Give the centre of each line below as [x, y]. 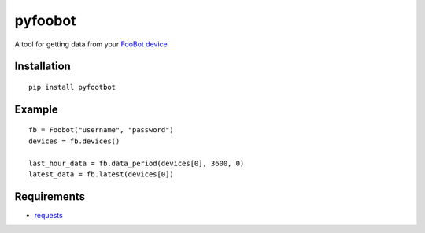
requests [48, 215]
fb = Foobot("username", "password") [102, 130]
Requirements [50, 196]
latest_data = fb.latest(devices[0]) [102, 174]
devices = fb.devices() [74, 141]
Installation [42, 67]
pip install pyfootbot [72, 87]
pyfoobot [45, 20]
